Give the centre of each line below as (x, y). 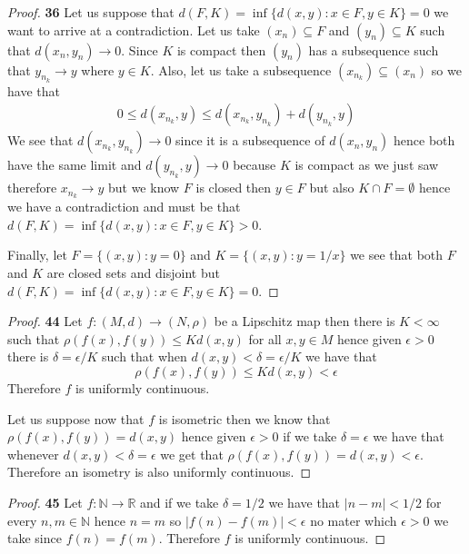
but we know (144, 188)
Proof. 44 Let (45, 321)
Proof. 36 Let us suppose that (91, 12)
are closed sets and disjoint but (133, 273)
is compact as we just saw (367, 165)
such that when (145, 356)
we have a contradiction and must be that (124, 207)
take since (35, 538)
